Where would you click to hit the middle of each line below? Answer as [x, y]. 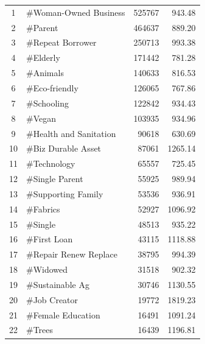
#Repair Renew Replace [72, 254]
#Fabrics [43, 209]
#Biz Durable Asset [64, 148]
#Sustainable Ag [58, 284]
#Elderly [43, 58]
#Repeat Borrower [61, 42]
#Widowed [47, 269]
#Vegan [41, 118]
